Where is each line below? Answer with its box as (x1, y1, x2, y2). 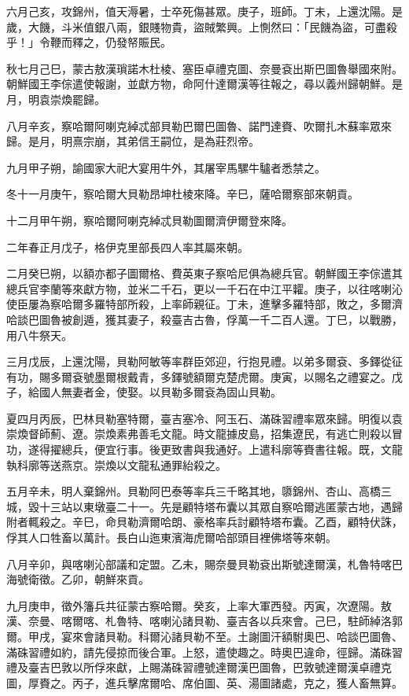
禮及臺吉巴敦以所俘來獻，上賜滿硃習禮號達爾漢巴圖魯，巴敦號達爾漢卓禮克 (6, 659, 392, 676)
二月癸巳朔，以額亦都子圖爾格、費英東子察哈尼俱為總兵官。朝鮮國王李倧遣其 (6, 265, 403, 282)
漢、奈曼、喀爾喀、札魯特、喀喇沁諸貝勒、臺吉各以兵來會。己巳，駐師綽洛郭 (6, 613, 403, 629)
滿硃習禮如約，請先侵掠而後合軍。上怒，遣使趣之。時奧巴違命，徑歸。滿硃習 (6, 643, 403, 660)
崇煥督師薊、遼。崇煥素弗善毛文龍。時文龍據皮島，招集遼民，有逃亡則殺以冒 (6, 425, 403, 442)
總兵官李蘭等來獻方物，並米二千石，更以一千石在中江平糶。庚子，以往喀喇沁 (6, 280, 403, 296)
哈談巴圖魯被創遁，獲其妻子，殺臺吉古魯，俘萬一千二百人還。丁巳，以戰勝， (6, 311, 403, 327)
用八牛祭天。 (6, 326, 72, 343)
